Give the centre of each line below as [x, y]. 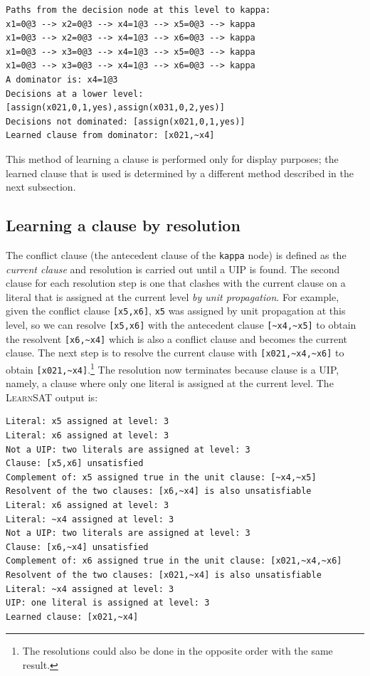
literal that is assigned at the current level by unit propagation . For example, [173, 296]
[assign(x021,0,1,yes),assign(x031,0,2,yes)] [115, 108]
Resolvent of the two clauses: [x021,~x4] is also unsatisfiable [164, 575]
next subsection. [41, 187]
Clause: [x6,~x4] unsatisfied [77, 547]
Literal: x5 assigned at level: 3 [88, 422]
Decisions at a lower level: [75, 94]
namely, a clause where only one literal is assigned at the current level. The [170, 383]
